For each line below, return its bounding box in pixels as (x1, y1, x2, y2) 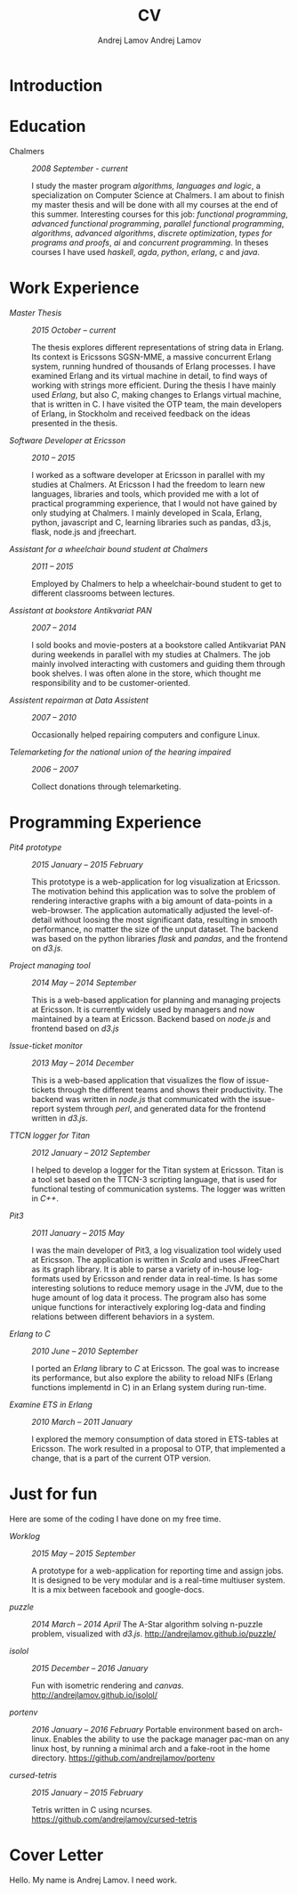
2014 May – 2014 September (31, 977, 137, 988)
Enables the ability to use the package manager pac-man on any (52, 1733, 290, 1744)
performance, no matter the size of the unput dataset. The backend (31, 924, 278, 935)
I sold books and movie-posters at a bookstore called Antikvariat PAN (31, 639, 286, 650)
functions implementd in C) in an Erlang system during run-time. (31, 1381, 267, 1392)
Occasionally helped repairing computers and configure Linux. (31, 729, 261, 740)
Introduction (9, 75, 103, 95)
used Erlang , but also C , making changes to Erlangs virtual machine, (31, 389, 282, 399)
